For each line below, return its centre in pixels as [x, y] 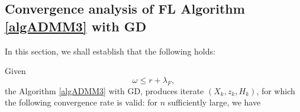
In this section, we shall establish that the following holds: [110, 51]
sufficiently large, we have [214, 102]
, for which [276, 90]
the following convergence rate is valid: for [81, 102]
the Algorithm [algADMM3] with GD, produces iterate [104, 90]
